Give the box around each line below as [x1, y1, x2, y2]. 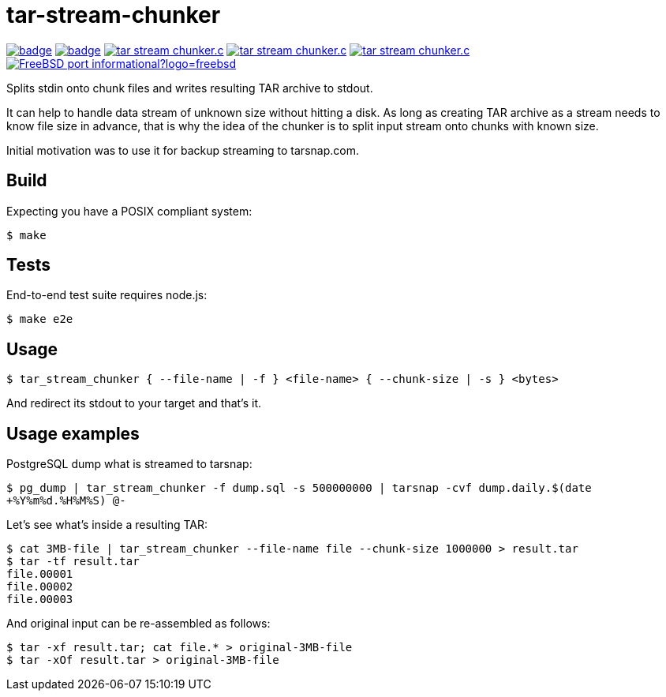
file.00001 [6, 568, 73, 581]
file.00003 [6, 593, 73, 606]
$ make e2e [6, 313, 73, 326]
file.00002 [6, 580, 73, 594]
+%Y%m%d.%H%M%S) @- [6, 494, 126, 508]
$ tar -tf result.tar [6, 555, 140, 568]
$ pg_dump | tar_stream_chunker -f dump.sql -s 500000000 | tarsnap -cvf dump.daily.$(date [6, 482, 592, 495]
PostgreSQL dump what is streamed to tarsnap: [6, 457, 253, 471]
